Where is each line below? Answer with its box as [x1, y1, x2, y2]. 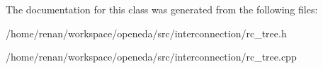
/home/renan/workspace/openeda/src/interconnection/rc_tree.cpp [6, 49, 297, 64]
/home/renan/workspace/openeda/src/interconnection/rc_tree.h [6, 25, 287, 40]
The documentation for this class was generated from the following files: [6, 2, 318, 16]
